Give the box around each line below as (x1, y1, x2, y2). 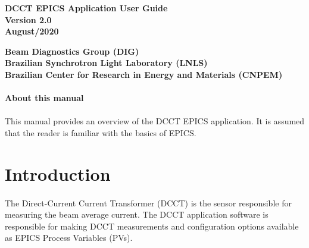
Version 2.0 (5, 13, 52, 26)
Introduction (5, 161, 111, 186)
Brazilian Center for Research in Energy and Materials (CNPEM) (5, 68, 283, 80)
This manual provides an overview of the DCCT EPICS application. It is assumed (5, 115, 305, 127)
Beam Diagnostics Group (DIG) (5, 45, 139, 57)
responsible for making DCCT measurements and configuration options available (5, 219, 299, 232)
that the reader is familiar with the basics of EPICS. (5, 126, 196, 139)
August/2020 (5, 25, 59, 37)
